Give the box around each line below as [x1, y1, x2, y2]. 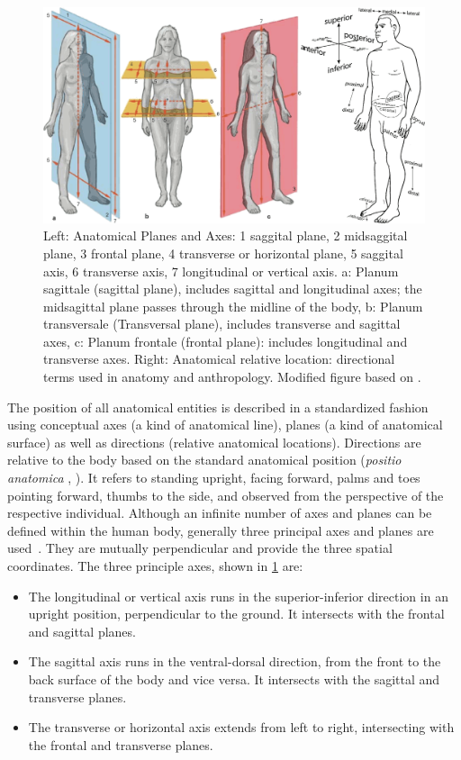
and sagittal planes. [28, 621, 136, 640]
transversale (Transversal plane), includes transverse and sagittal [43, 314, 401, 333]
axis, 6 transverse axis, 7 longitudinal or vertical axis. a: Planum [43, 261, 399, 280]
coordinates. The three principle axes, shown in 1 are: [7, 556, 303, 575]
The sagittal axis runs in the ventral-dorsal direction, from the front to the [28, 652, 441, 671]
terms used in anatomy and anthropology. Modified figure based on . [43, 367, 421, 386]
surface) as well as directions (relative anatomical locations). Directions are [7, 432, 421, 451]
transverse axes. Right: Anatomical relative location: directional [43, 349, 395, 368]
